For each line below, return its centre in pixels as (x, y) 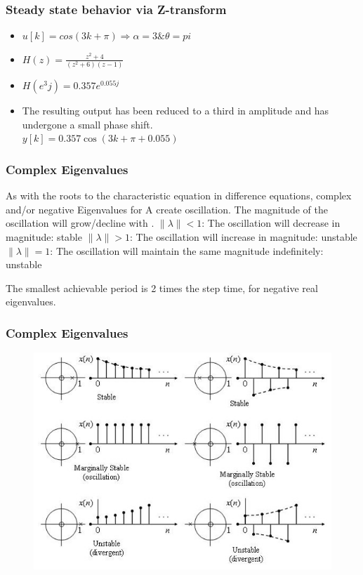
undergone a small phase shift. (87, 124)
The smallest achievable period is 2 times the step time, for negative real (162, 287)
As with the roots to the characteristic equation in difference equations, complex (179, 196)
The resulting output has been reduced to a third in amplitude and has (176, 111)
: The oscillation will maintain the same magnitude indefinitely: (187, 250)
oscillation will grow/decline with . (80, 223)
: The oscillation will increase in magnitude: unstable (243, 236)
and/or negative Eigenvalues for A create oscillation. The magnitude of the (167, 209)
